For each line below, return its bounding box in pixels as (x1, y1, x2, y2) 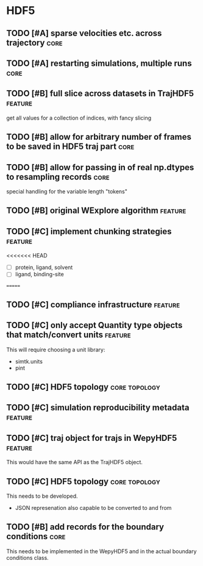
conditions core (6, 531, 66, 542)
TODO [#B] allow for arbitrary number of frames (6, 132, 192, 142)
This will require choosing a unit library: (6, 346, 105, 353)
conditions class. (6, 554, 49, 561)
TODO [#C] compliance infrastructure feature (6, 299, 180, 310)
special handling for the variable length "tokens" (6, 187, 128, 195)
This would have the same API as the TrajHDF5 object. (6, 459, 143, 466)
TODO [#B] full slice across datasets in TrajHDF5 (6, 88, 194, 99)
